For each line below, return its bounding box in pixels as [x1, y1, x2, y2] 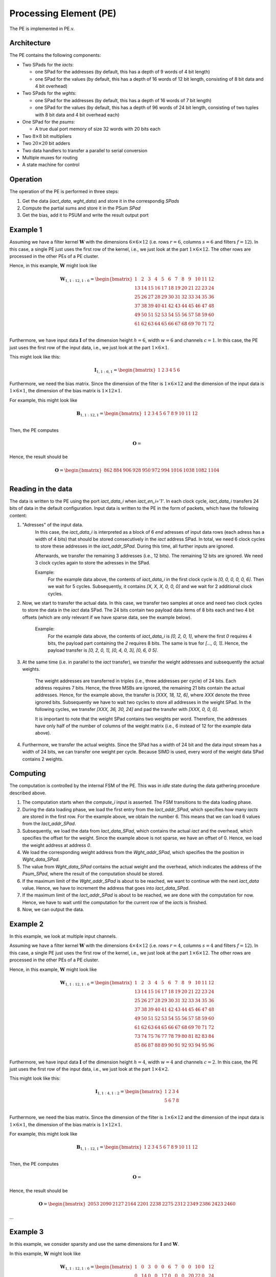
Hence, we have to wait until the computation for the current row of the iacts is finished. [22, 899, 208, 905]
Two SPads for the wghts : [22, 90, 77, 97]
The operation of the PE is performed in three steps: [9, 188, 120, 195]
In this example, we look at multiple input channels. [9, 933, 117, 939]
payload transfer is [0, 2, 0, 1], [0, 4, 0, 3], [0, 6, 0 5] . [48, 647, 158, 653]
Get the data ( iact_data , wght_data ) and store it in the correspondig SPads [22, 198, 179, 204]
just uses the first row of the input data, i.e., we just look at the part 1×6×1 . [9, 344, 169, 350]
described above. [9, 790, 47, 796]
